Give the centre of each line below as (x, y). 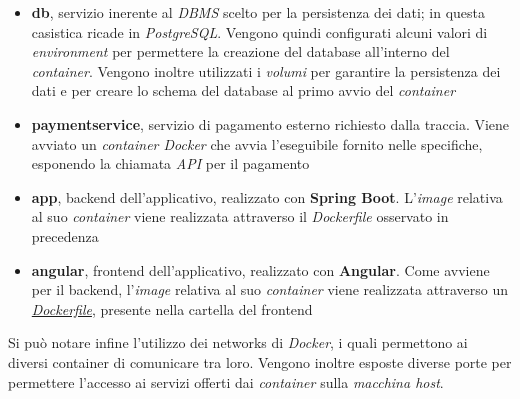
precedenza (65, 235)
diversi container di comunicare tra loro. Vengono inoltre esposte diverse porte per (260, 361)
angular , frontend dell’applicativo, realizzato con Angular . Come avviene (260, 269)
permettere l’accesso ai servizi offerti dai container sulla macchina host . (226, 381)
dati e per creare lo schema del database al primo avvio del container (243, 90)
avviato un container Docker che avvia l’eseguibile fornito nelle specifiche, (257, 143)
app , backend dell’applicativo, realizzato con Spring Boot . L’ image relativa (267, 196)
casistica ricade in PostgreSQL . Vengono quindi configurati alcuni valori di (259, 31)
